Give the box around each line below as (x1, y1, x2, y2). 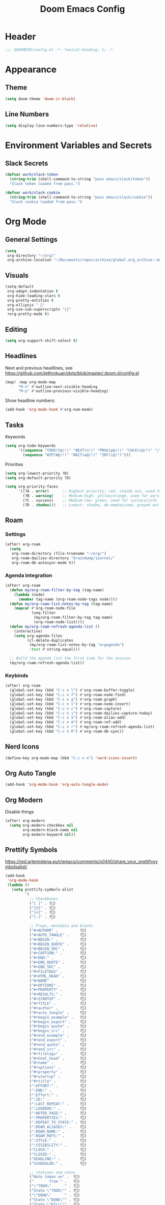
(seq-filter (31, 610, 56, 615)
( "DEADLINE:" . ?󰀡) (29, 1156, 87, 1161)
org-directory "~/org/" (7, 253, 56, 258)
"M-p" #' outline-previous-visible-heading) (18, 389, 109, 394)
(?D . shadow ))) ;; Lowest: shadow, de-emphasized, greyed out (23, 502, 160, 507)
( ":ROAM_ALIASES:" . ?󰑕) (29, 1124, 87, 1129)
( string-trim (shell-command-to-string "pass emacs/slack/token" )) (9, 177, 151, 182)
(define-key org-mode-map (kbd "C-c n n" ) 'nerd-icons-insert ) (5, 755, 137, 760)
